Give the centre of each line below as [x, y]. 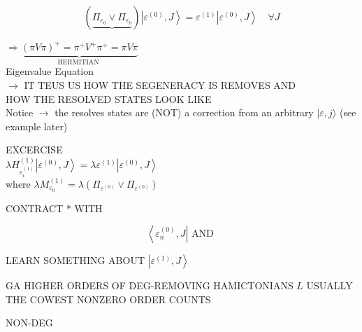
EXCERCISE [34, 150]
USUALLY [330, 285]
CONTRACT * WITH [54, 208]
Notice [20, 112]
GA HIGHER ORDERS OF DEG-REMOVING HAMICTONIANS [150, 285]
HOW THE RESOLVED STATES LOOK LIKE [109, 98]
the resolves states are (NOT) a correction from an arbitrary [184, 112]
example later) [37, 126]
